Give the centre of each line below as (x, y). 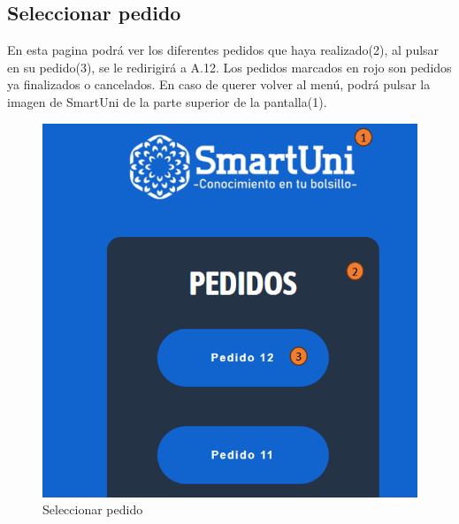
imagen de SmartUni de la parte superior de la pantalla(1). (167, 101)
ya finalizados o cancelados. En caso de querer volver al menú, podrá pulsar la (219, 84)
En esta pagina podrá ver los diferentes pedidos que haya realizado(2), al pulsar (223, 50)
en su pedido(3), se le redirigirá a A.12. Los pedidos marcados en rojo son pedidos (229, 67)
